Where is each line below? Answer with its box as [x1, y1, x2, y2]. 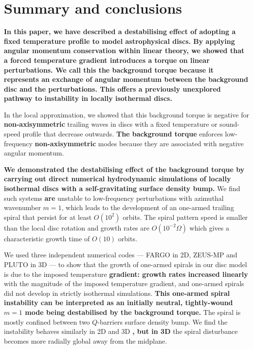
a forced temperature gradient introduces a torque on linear [4, 55, 210, 65]
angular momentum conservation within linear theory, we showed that [4, 45, 245, 56]
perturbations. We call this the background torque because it [4, 64, 214, 75]
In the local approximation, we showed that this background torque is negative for [4, 109, 250, 119]
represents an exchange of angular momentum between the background [4, 74, 248, 84]
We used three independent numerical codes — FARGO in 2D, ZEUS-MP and [4, 250, 237, 260]
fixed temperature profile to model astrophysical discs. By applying [4, 36, 235, 46]
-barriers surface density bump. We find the [97, 316, 228, 327]
